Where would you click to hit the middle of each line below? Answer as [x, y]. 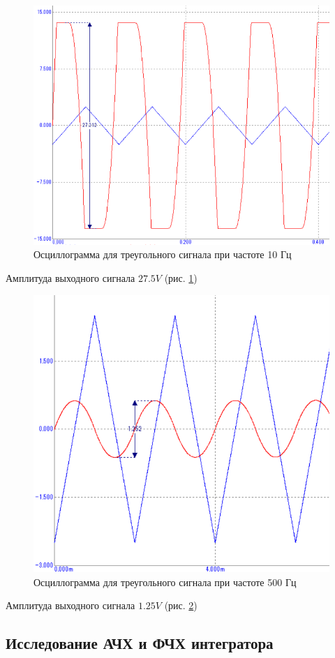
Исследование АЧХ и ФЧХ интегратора [140, 643]
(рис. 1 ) [181, 277]
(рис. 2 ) [181, 605]
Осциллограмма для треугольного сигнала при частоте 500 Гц [165, 582]
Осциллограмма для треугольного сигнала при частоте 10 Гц [163, 254]
